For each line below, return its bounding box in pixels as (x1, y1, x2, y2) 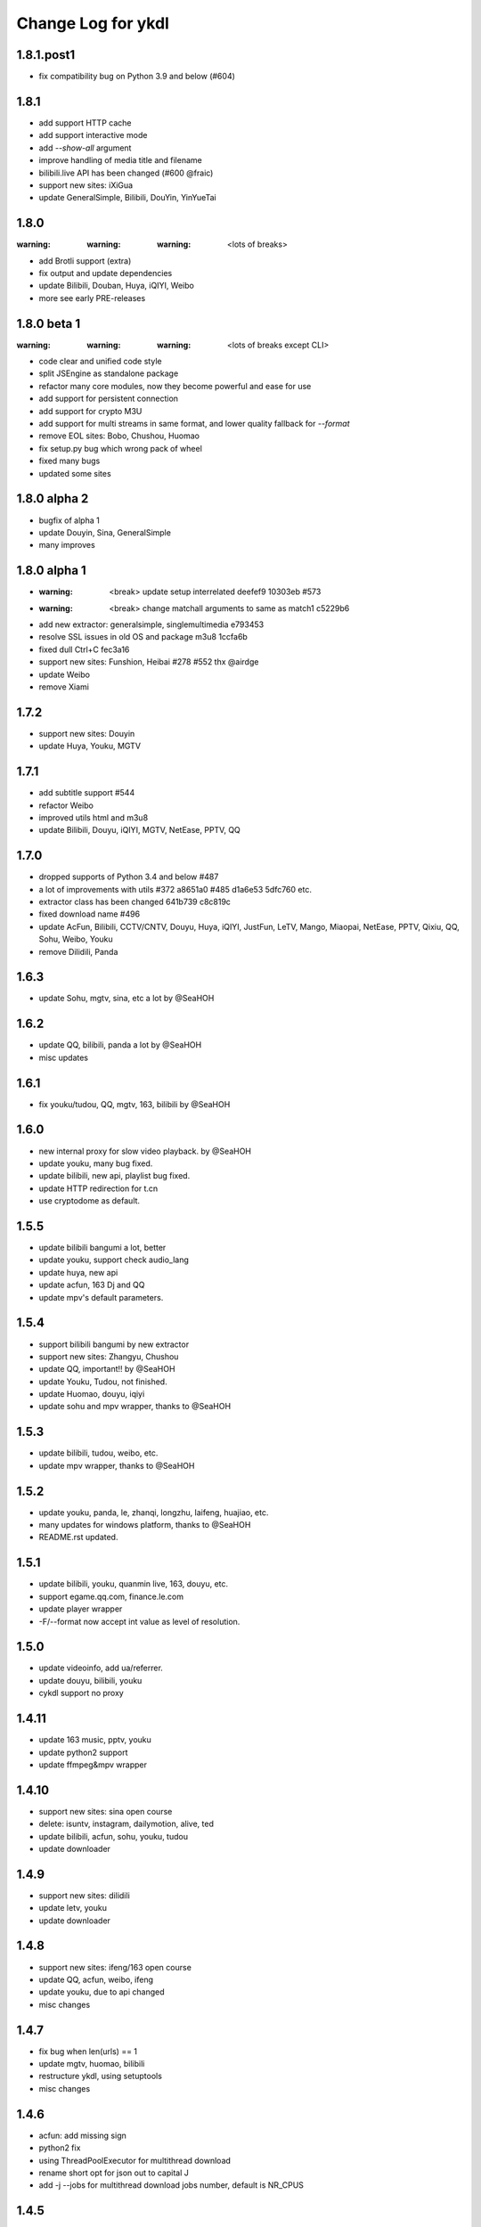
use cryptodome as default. (38, 1195, 141, 1206)
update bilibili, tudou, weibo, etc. (38, 1448, 159, 1458)
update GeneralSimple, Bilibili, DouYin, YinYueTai (38, 192, 217, 203)
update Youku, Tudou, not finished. (38, 1376, 168, 1387)
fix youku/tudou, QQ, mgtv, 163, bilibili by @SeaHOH (38, 1098, 231, 1109)
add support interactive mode (38, 130, 148, 141)
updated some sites (38, 468, 111, 478)
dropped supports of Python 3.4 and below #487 (38, 871, 219, 882)
